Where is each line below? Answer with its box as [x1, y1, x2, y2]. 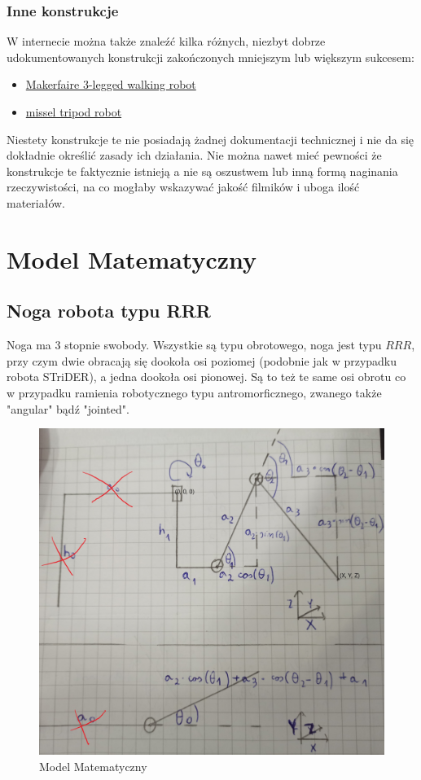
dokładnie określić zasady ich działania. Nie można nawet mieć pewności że [7, 147, 382, 164]
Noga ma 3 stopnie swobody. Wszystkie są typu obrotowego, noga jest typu [7, 336, 382, 353]
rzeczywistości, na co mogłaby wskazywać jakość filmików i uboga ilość [7, 178, 360, 195]
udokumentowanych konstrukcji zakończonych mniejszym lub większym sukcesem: [7, 48, 414, 65]
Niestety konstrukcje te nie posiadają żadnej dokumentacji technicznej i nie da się [7, 130, 414, 147]
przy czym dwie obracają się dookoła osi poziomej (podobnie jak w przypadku [7, 352, 397, 369]
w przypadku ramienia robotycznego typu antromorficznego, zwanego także [7, 383, 382, 401]
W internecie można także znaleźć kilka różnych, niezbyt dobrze [7, 33, 326, 50]
